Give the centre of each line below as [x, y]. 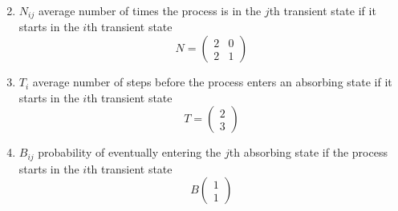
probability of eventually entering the [130, 152]
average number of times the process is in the [150, 10]
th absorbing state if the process [308, 152]
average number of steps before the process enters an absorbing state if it [212, 82]
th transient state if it [323, 10]
